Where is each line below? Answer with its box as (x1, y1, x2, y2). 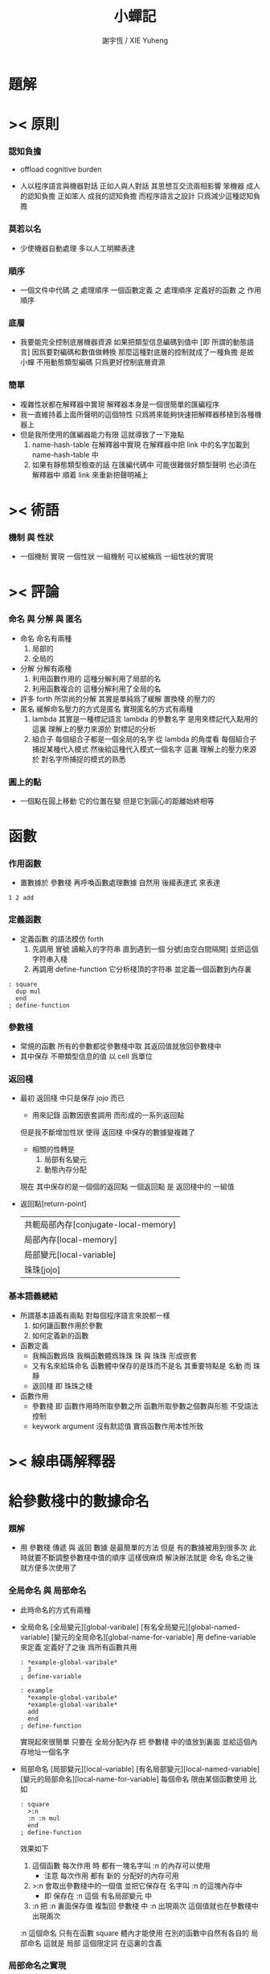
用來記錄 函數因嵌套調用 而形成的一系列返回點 (31, 1111, 185, 1120)
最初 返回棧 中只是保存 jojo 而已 (19, 1093, 125, 1103)
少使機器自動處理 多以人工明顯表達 (19, 243, 135, 253)
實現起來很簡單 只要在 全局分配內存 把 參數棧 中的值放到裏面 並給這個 (19, 1736, 251, 1746)
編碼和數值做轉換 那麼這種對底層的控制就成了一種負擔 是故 (59, 347, 255, 357)
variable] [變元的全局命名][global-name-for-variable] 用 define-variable (19, 1632, 256, 1641)
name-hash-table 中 (31, 449, 99, 459)
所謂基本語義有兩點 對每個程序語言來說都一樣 (19, 1310, 170, 1320)
